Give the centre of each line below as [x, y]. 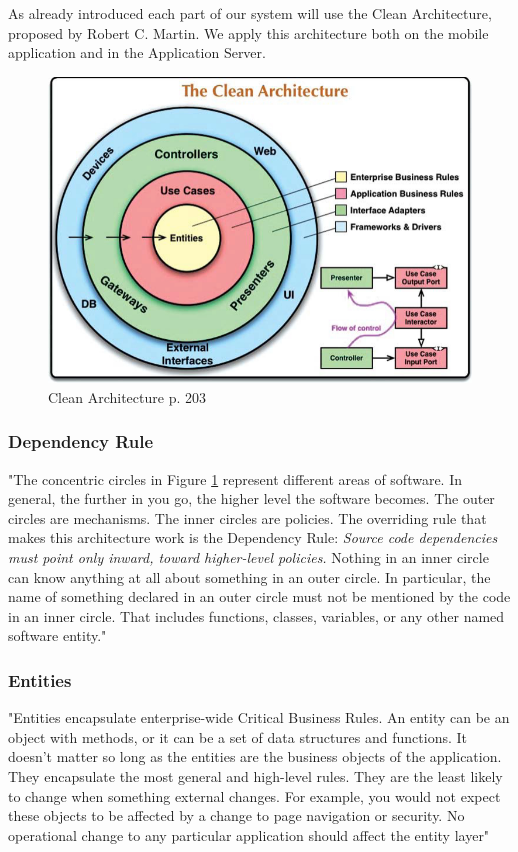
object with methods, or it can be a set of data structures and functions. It [238, 736]
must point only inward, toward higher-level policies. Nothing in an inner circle [248, 557]
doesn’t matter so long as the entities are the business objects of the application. [255, 756]
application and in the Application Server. [137, 52]
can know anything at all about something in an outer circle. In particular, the [249, 576]
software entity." [57, 635]
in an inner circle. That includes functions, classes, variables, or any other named [256, 615]
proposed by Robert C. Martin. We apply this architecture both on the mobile [248, 32]
